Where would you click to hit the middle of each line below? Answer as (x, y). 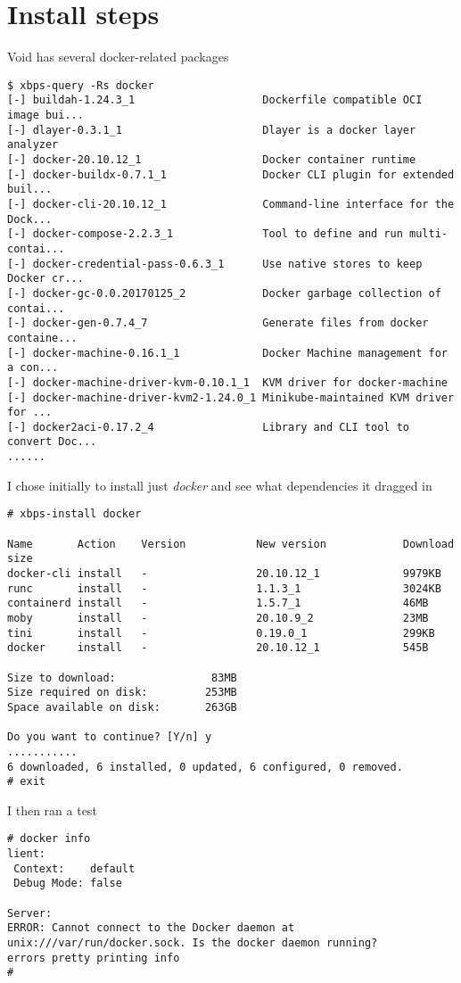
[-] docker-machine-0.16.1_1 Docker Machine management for (227, 353)
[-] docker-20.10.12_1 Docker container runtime (212, 160)
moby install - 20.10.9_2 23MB (218, 618)
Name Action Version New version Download (231, 544)
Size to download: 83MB (122, 677)
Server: (30, 913)
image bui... (45, 116)
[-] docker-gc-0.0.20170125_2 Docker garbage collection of (224, 293)
